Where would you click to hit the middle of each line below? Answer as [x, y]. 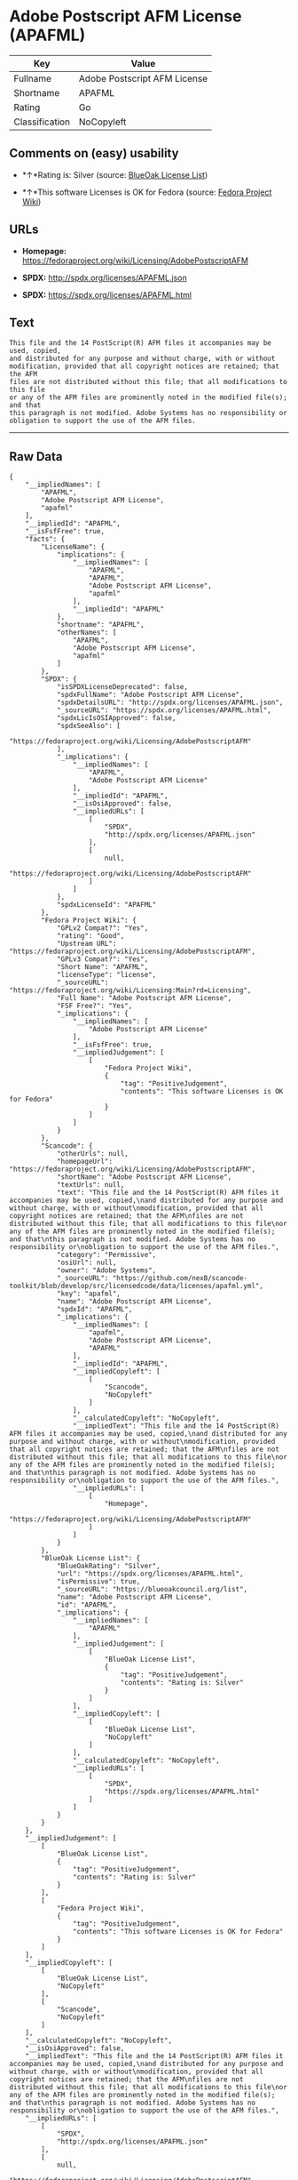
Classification [42, 122]
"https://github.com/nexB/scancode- [180, 1278]
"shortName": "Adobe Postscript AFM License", [144, 1177]
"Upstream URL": [86, 944]
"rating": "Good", [90, 936]
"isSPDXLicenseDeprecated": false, [122, 687]
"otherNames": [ [86, 633]
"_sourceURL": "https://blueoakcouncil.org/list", [152, 1590]
